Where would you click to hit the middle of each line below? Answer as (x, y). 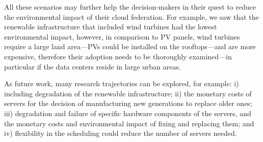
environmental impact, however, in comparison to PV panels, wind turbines (122, 36)
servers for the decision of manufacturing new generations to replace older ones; (128, 103)
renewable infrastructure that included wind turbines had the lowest (111, 27)
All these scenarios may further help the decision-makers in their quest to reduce (130, 7)
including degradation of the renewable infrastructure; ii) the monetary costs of (128, 93)
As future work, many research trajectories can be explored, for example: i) (122, 83)
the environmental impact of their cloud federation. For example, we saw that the (131, 16)
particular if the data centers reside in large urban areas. (93, 66)
